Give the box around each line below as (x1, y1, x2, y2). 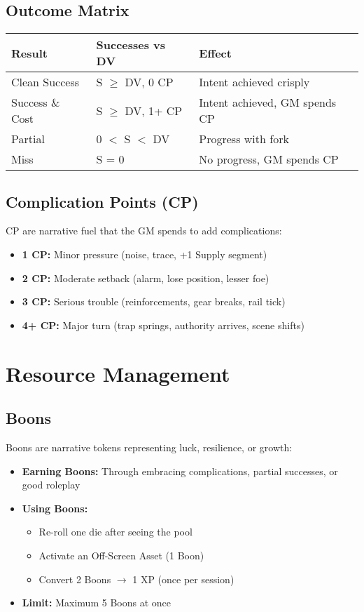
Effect (199, 44, 232, 61)
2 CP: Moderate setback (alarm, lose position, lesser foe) (22, 270, 269, 285)
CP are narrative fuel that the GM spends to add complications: (6, 223, 282, 238)
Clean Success (11, 74, 80, 91)
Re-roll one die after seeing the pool (38, 524, 192, 539)
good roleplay (22, 477, 80, 492)
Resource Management (6, 359, 230, 387)
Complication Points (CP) (6, 190, 199, 212)
